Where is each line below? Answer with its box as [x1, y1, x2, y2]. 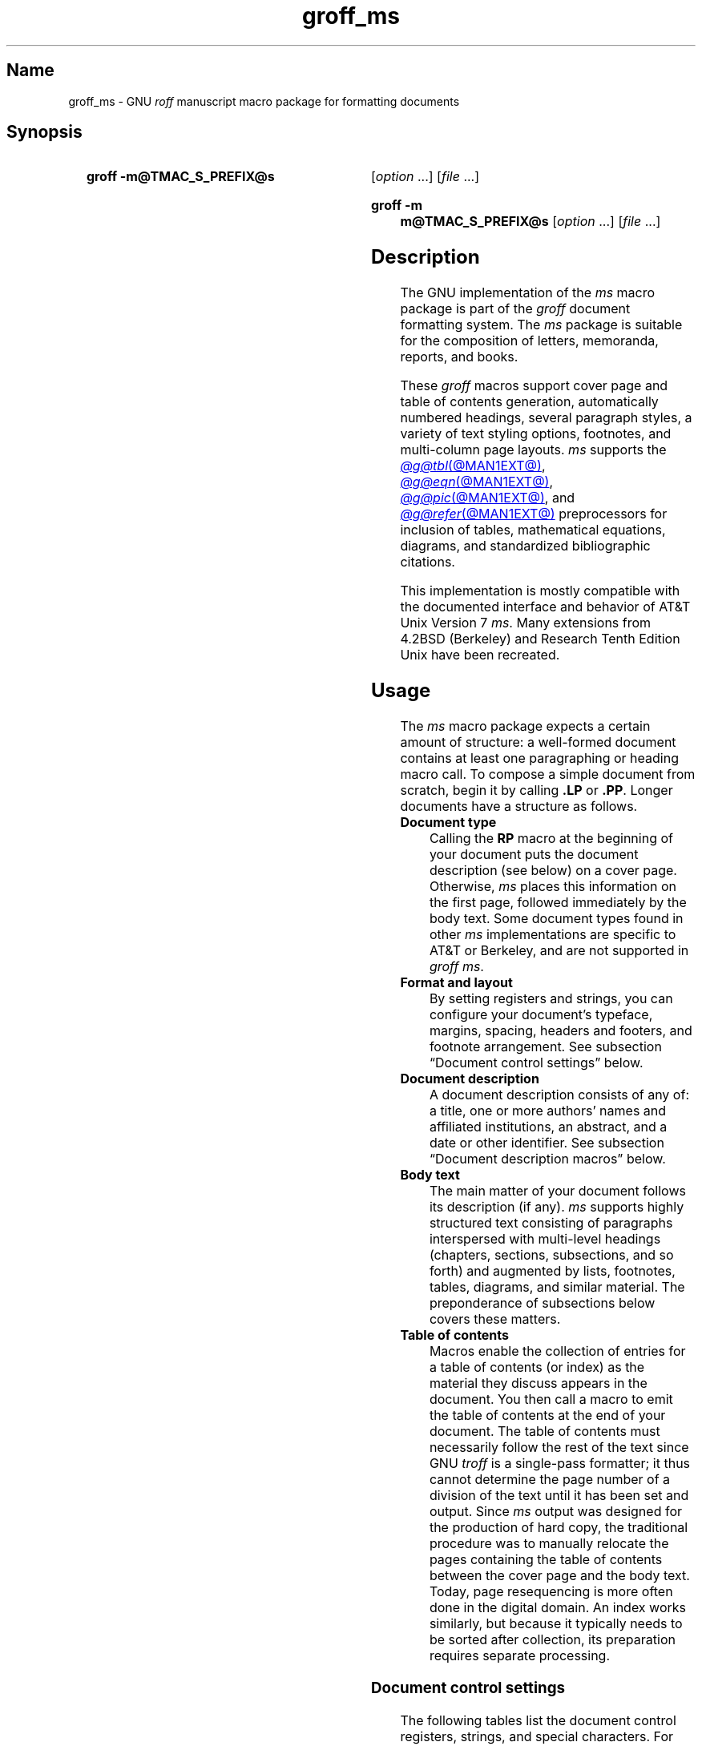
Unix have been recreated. [400, 647, 560, 663]
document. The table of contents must [429, 1423, 660, 1440]
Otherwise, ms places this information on [429, 878, 677, 895]
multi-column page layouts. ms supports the [400, 442, 667, 458]
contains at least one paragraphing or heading [400, 750, 679, 767]
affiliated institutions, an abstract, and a [429, 1119, 668, 1135]
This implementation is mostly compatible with [400, 583, 680, 599]
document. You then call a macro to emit [429, 1391, 673, 1408]
